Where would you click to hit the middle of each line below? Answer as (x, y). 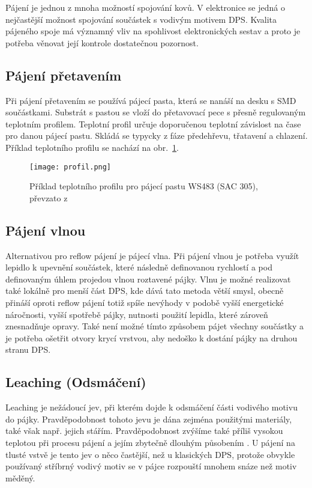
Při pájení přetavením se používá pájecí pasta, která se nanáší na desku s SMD (151, 100)
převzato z (49, 197)
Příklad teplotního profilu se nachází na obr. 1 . (92, 147)
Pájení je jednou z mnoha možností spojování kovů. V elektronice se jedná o (145, 7)
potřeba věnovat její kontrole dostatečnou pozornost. (102, 42)
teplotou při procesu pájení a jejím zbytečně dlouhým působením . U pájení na (150, 442)
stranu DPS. (28, 349)
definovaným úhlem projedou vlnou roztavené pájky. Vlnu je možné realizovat (148, 279)
